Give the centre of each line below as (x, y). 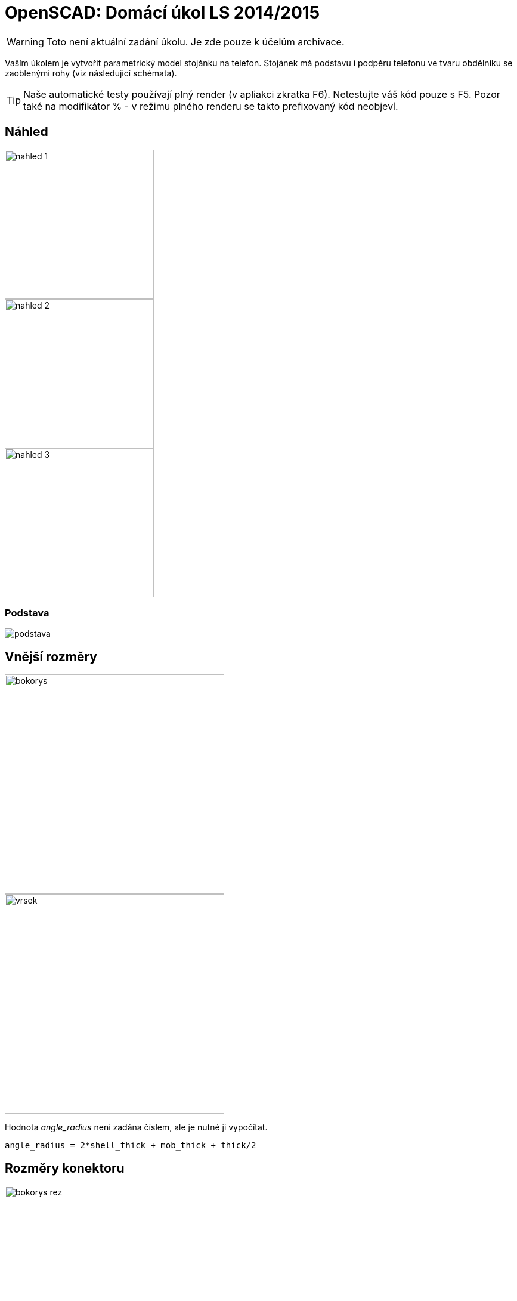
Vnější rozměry (51, 656)
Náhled (27, 132)
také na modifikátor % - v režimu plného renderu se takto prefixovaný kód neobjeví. (211, 106)
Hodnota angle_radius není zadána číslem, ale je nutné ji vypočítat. (136, 1127)
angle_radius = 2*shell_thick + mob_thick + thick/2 (131, 1146)
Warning (25, 41)
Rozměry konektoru (65, 1168)
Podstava (27, 613)
